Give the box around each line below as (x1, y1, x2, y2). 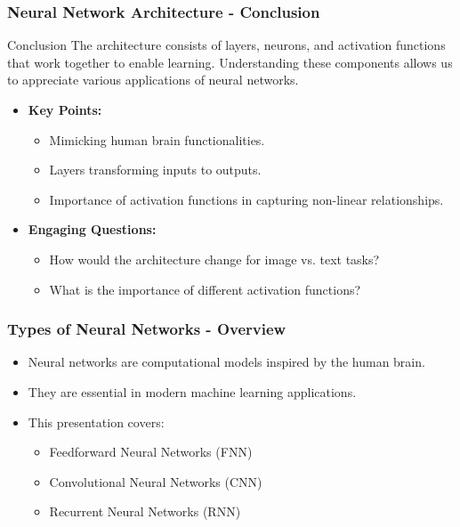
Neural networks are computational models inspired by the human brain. (28, 353, 425, 371)
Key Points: (28, 101, 102, 118)
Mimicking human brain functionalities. (49, 130, 265, 149)
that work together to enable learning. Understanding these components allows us (7, 53, 453, 71)
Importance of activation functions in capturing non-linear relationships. (49, 190, 444, 208)
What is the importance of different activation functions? (49, 280, 361, 298)
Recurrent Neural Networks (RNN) (49, 502, 241, 521)
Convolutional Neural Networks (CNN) (49, 472, 262, 491)
